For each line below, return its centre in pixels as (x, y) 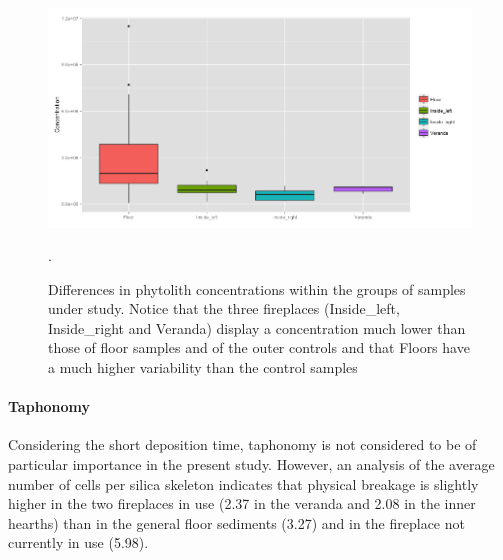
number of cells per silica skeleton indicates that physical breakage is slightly (243, 483)
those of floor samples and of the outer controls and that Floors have (259, 347)
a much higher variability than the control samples (203, 367)
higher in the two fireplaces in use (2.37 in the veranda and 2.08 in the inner (242, 503)
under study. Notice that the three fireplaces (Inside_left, (224, 308)
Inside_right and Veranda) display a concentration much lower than (257, 327)
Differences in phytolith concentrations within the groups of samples (257, 288)
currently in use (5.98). (78, 542)
